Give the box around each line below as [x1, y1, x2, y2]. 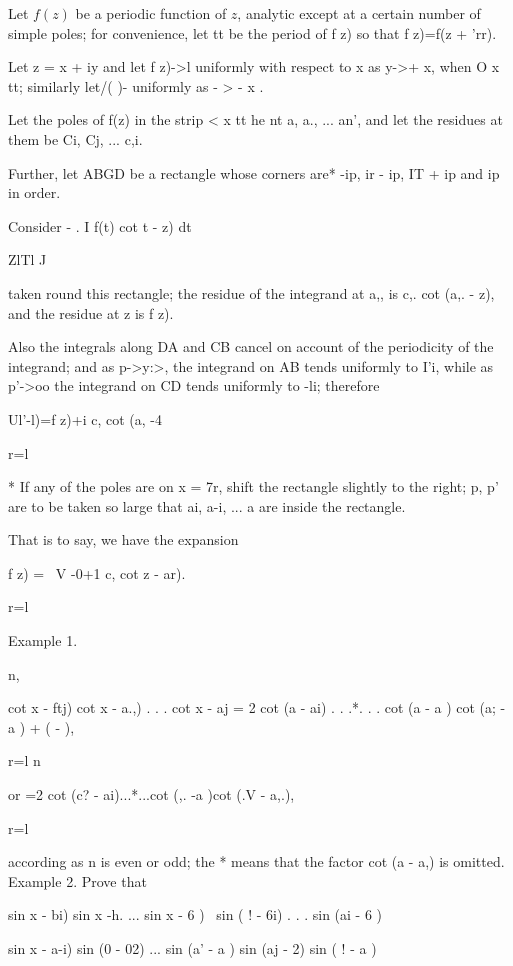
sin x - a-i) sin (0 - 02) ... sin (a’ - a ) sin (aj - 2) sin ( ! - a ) [8, 938, 377, 958]
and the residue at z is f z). [8, 302, 174, 323]
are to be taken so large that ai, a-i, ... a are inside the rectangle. [8, 495, 406, 516]
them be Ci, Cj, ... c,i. [8, 128, 143, 149]
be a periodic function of [75, 3, 227, 23]
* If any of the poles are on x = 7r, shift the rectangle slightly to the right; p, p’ [8, 476, 499, 497]
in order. [8, 182, 61, 203]
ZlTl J [8, 249, 47, 270]
